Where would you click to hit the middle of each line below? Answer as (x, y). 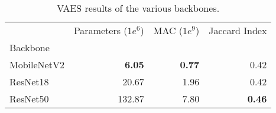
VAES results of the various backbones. (138, 8)
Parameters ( (100, 30)
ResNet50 (29, 99)
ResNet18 (29, 82)
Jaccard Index (238, 30)
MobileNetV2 (37, 64)
